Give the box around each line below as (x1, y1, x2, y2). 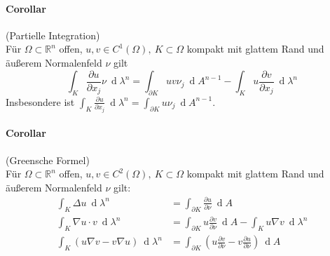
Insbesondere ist (6, 94, 75, 109)
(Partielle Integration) (6, 27, 100, 42)
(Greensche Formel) (6, 152, 90, 167)
